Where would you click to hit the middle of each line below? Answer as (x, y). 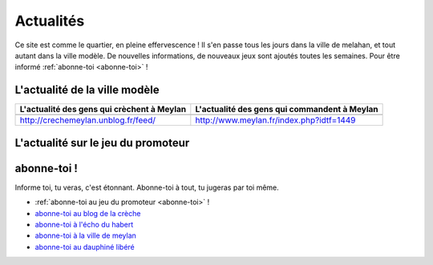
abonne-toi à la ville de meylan (85, 235)
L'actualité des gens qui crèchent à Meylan (103, 110)
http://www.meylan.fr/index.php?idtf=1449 (275, 120)
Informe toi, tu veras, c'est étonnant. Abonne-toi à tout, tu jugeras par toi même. (147, 187)
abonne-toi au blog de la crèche (88, 213)
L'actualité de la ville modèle (87, 90)
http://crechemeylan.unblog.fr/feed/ (88, 120)
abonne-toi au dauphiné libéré (85, 247)
